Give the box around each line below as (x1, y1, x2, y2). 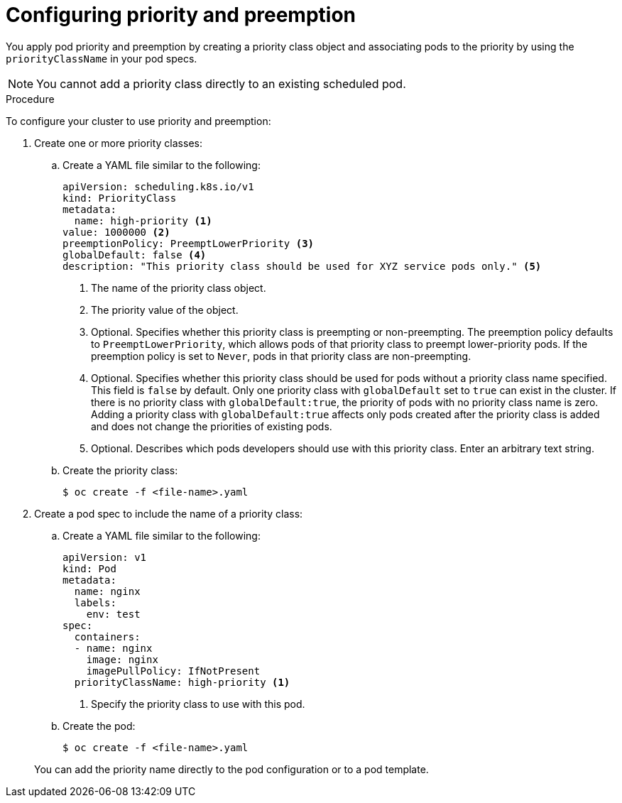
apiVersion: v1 (62, 551, 147, 563)
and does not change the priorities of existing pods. (91, 420, 332, 432)
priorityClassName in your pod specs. (6, 52, 197, 65)
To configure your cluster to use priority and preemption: (6, 114, 271, 127)
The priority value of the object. (91, 303, 239, 316)
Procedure (6, 92, 55, 105)
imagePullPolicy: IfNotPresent (86, 665, 261, 677)
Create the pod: (62, 719, 136, 732)
